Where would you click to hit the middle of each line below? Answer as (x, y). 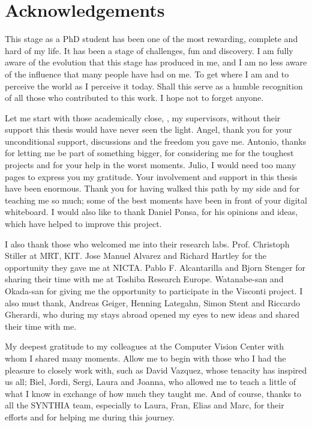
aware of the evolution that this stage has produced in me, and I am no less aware (156, 62)
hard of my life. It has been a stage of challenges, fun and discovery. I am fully (149, 50)
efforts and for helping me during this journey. (90, 416)
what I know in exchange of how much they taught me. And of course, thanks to (153, 393)
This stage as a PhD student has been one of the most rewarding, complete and (151, 39)
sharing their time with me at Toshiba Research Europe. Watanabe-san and (144, 279)
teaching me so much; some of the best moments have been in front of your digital (156, 200)
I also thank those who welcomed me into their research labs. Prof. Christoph (147, 244)
